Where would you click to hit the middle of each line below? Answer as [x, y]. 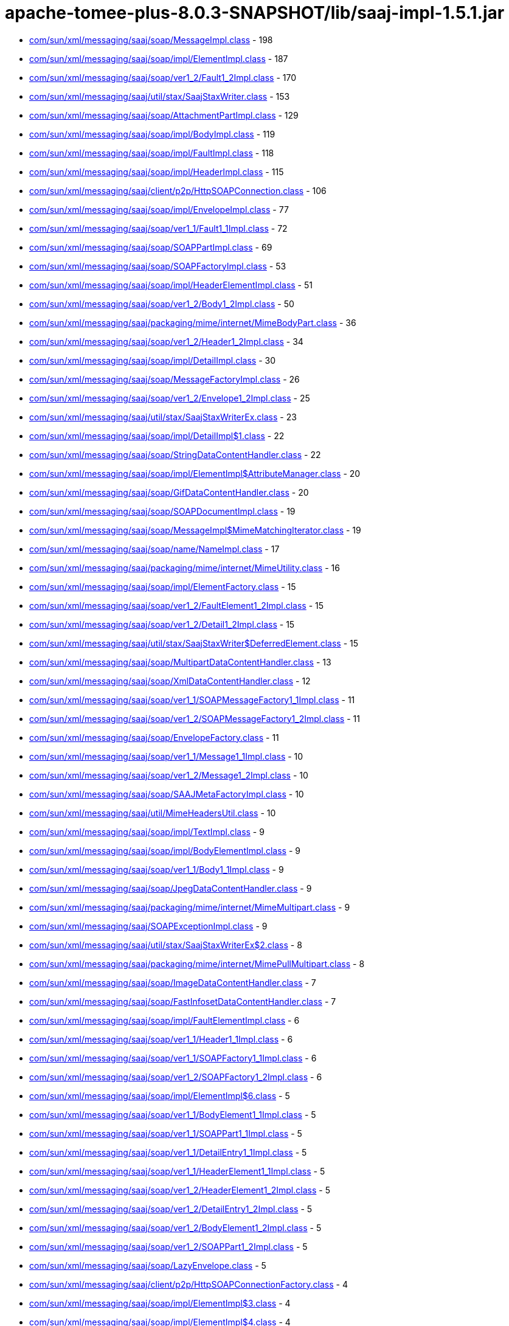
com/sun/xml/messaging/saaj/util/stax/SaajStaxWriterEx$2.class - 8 [166, 945]
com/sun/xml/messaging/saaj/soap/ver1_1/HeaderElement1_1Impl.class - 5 [177, 1171]
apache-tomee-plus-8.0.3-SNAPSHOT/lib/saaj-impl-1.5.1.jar [255, 13]
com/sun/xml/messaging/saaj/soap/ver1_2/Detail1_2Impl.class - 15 [162, 624]
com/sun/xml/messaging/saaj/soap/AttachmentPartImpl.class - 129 [164, 115]
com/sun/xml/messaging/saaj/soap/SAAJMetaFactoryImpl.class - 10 [167, 794]
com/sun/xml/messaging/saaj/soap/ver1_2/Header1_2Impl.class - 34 [166, 341]
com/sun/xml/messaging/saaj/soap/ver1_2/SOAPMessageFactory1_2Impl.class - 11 [195, 718]
